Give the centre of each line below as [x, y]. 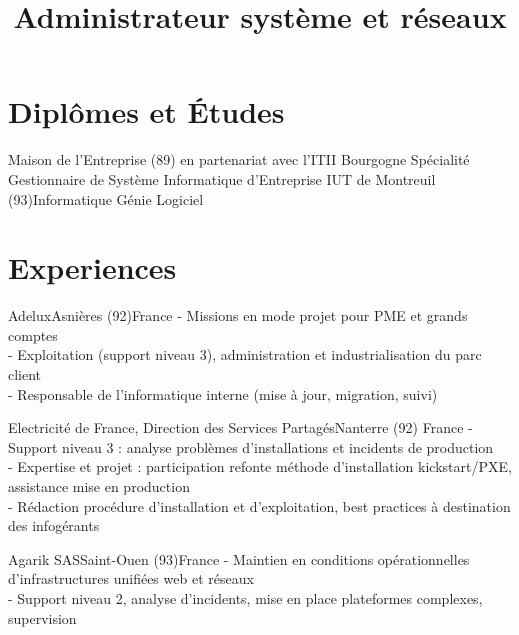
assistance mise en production [99, 485]
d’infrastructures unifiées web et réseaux [131, 578]
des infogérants [54, 525]
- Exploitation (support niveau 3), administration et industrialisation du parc [245, 354]
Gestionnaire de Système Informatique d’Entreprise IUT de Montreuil [222, 178]
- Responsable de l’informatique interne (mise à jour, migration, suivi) [223, 393]
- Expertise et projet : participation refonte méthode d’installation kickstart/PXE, [260, 466]
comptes [33, 334]
